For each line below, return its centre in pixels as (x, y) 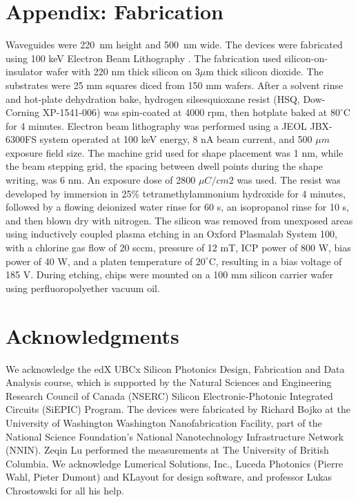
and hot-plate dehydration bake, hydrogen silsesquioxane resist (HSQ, (153, 98)
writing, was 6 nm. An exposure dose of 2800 (101, 180)
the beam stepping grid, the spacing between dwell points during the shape (165, 166)
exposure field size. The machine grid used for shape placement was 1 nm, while (175, 152)
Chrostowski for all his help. (65, 490)
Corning (23, 112)
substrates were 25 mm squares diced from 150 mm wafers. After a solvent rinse (175, 85)
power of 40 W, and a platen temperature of (99, 261)
